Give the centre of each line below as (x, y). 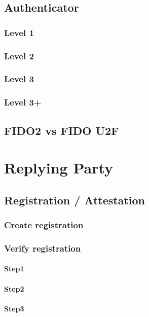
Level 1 (19, 32)
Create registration (44, 225)
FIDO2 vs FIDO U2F (62, 130)
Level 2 (19, 56)
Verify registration (43, 248)
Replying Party (59, 168)
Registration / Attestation (74, 200)
